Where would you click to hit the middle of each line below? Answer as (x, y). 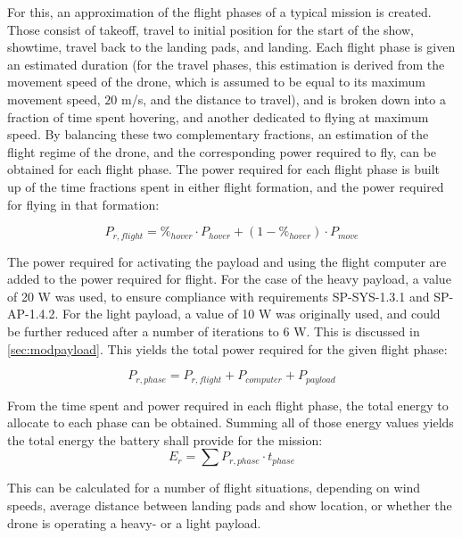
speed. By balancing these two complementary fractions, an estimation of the (218, 134)
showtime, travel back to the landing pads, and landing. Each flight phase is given (231, 47)
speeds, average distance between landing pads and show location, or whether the (230, 505)
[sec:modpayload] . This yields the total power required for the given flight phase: (227, 348)
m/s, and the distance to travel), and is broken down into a (283, 99)
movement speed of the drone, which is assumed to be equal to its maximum (216, 82)
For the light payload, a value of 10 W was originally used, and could (252, 314)
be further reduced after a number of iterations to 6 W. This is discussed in (214, 331)
